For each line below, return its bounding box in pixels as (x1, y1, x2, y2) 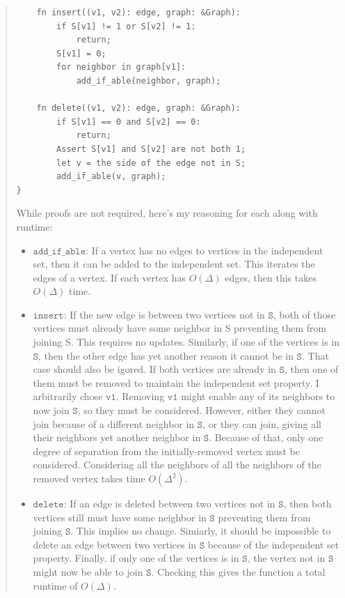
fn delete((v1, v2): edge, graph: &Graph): (36, 103, 241, 114)
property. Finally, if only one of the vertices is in (33, 551, 239, 565)
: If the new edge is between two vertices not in (63, 307, 265, 321)
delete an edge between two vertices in (33, 537, 197, 551)
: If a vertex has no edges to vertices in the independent (86, 243, 323, 257)
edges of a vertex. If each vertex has (33, 270, 186, 284)
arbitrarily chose (33, 389, 103, 404)
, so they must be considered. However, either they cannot (77, 403, 326, 417)
